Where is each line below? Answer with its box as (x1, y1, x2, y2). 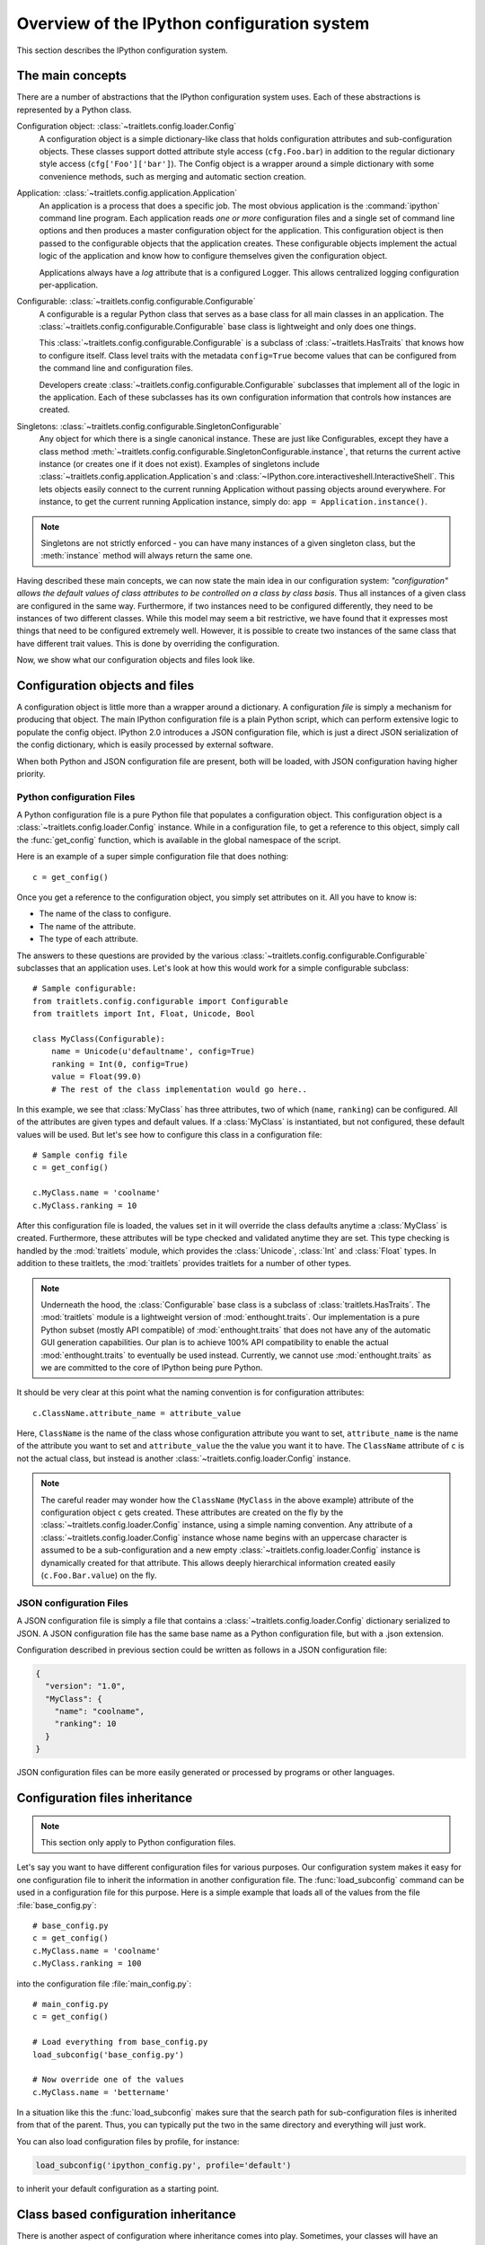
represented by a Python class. (16, 104, 132, 115)
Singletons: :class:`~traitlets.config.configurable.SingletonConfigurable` (16, 420, 282, 431)
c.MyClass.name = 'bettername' (32, 2087, 171, 2097)
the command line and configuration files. (39, 363, 193, 374)
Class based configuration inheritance (16, 2206, 237, 2222)
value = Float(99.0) (50, 1071, 142, 1082)
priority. (16, 768, 46, 779)
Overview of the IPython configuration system (16, 13, 370, 33)
